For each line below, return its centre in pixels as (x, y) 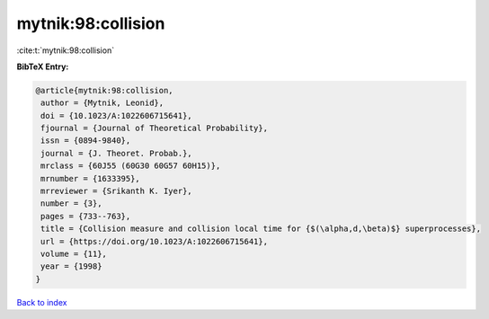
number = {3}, (71, 204)
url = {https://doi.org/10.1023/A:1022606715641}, (155, 241)
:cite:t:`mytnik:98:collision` (66, 50)
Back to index (42, 302)
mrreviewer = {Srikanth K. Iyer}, (116, 191)
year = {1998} (71, 266)
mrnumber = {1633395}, (91, 178)
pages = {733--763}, (86, 216)
